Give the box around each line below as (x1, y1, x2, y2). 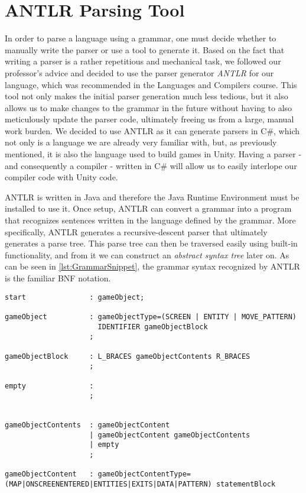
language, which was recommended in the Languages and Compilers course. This (5, 78, 297, 90)
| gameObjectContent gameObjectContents (89, 430, 250, 439)
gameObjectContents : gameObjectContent (5, 421, 170, 430)
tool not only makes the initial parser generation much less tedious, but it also (5, 90, 288, 102)
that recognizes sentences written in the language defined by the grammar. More (5, 214, 296, 226)
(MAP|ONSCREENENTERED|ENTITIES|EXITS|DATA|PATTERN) (5, 480, 212, 489)
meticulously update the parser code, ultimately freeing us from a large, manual (5, 113, 294, 125)
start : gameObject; (5, 293, 145, 301)
